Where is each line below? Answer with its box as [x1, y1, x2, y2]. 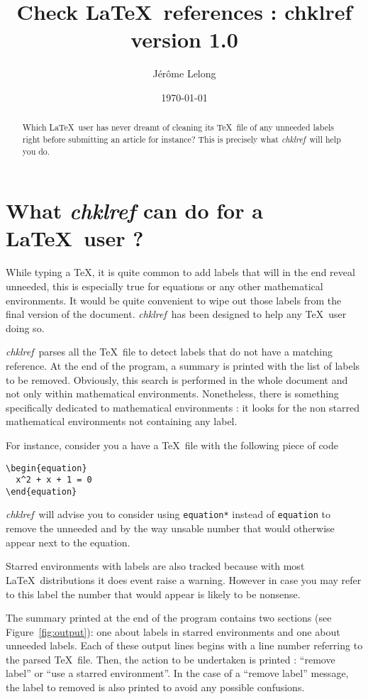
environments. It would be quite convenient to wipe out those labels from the [6, 292, 342, 307]
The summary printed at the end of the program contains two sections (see [6, 610, 332, 625]
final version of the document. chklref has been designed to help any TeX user [6, 307, 347, 321]
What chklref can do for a [6, 196, 263, 226]
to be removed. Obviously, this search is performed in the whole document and [6, 372, 348, 387]
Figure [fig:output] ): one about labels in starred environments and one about [6, 624, 340, 639]
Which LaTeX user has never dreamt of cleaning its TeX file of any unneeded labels [22, 121, 334, 133]
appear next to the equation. [6, 534, 130, 549]
